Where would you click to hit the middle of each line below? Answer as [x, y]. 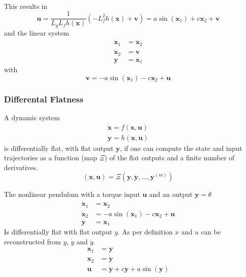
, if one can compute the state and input [181, 148]
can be [211, 232]
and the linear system [37, 32]
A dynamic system [32, 117]
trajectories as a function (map [51, 158]
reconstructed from [33, 241]
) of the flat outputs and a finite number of [169, 158]
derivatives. [21, 167]
